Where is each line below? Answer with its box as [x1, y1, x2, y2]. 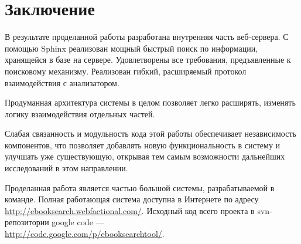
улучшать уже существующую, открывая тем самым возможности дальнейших [5, 150, 285, 162]
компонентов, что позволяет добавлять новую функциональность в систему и [5, 138, 281, 151]
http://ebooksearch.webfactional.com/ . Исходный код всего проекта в [5, 204, 255, 216]
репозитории [5, 216, 49, 228]
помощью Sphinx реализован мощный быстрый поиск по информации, [5, 42, 258, 54]
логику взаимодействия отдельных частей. [5, 107, 155, 120]
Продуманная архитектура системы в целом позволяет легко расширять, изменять [5, 96, 296, 109]
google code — [52, 216, 104, 228]
